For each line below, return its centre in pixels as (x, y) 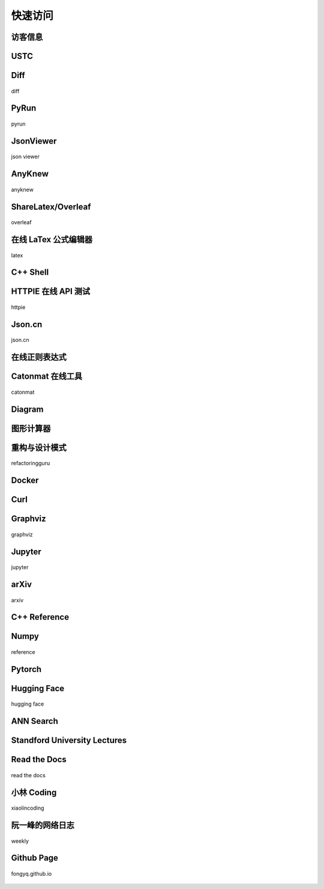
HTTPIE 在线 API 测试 (51, 292)
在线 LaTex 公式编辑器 (52, 240)
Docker (25, 481)
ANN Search (34, 721)
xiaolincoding (28, 808)
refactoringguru (31, 463)
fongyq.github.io (31, 874)
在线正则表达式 (39, 357)
